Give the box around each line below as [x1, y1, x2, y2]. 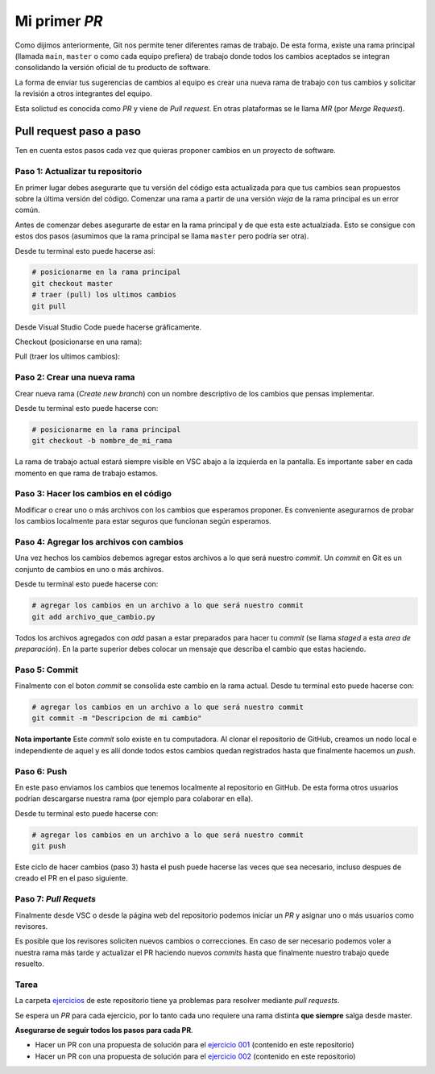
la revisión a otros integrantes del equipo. [14, 89, 152, 98]
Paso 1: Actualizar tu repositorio [14, 166, 143, 177]
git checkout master [31, 279, 113, 288]
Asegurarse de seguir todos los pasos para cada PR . [14, 1026, 193, 1035]
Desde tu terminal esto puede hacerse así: [14, 246, 156, 255]
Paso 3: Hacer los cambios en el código [14, 488, 172, 500]
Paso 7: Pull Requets [14, 894, 97, 905]
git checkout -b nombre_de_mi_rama [31, 436, 172, 446]
